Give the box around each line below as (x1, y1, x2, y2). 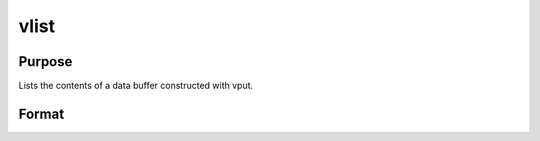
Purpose (18, 53, 73, 70)
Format (18, 105, 65, 122)
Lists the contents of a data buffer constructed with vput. (18, 80, 254, 92)
